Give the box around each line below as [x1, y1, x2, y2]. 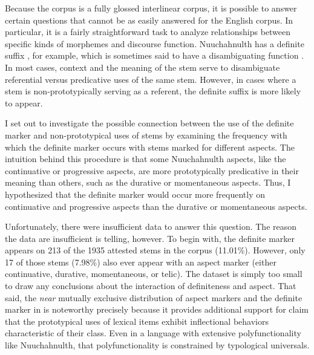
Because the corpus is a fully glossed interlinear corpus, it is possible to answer [5, 2, 297, 14]
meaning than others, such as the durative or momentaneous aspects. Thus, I [5, 176, 291, 189]
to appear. [5, 96, 43, 109]
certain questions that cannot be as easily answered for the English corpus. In [5, 13, 293, 26]
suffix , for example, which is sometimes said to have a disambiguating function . [5, 49, 304, 62]
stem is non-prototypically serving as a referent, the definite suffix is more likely [5, 85, 301, 97]
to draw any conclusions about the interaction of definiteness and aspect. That [5, 279, 296, 292]
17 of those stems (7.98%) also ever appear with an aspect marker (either [5, 255, 276, 268]
